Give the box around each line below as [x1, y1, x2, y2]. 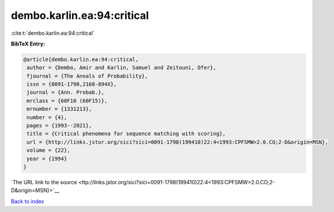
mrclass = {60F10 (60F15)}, [27, 97, 108, 104]
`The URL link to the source [11, 178, 77, 185]
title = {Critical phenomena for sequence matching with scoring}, [27, 131, 226, 137]
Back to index [11, 198, 44, 205]
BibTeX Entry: [11, 40, 45, 47]
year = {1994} [27, 155, 67, 162]
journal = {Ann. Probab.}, [27, 89, 104, 96]
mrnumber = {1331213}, [27, 106, 93, 112]
